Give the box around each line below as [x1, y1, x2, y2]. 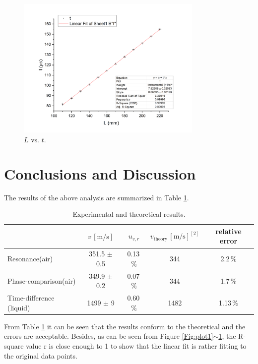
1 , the [218, 331, 236, 341]
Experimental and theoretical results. [72, 209, 186, 219]
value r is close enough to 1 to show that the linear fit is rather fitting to [26, 341, 247, 351]
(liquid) [7, 302, 30, 312]
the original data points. [4, 350, 77, 361]
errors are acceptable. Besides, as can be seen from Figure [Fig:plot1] [4, 331, 213, 341]
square [4, 341, 24, 351]
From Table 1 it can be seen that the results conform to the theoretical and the [4, 321, 246, 331]
